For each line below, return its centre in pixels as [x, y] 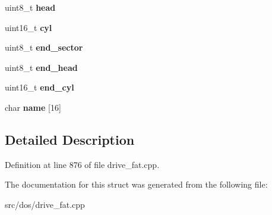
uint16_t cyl [29, 27]
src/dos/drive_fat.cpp [45, 204]
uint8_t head [30, 7]
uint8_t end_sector [44, 47]
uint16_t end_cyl [39, 87]
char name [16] [33, 107]
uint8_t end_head [41, 67]
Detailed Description [70, 139]
